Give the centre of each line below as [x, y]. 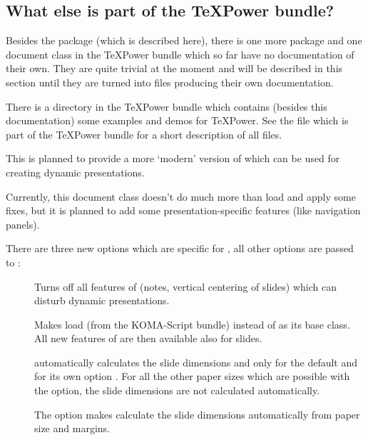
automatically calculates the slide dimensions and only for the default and [196, 362]
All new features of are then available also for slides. [148, 338]
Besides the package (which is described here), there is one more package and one [184, 40]
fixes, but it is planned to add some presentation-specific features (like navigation [183, 210]
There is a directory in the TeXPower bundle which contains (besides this [167, 106]
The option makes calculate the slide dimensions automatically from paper [197, 414]
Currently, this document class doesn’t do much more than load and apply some [181, 196]
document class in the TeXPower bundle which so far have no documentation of [180, 54]
